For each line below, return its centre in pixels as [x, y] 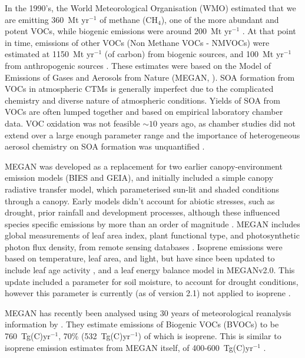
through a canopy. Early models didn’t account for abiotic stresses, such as [140, 200]
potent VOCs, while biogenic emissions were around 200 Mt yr [118, 31]
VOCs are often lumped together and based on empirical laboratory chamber [144, 112]
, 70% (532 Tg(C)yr [95, 336]
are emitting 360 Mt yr [47, 19]
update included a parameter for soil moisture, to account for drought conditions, [152, 281]
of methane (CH [129, 19]
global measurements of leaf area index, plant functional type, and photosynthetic [152, 235]
